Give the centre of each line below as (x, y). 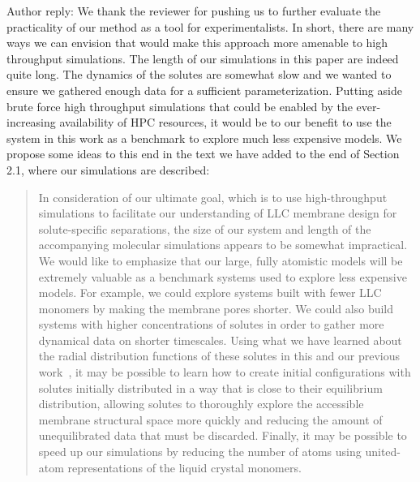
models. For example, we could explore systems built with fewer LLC (210, 293)
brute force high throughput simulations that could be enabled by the (180, 106)
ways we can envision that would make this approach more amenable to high (197, 43)
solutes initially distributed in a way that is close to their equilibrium (210, 387)
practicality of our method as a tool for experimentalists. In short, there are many (210, 26)
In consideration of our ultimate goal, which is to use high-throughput (213, 197)
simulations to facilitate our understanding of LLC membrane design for (218, 213)
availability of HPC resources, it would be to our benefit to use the (225, 122)
